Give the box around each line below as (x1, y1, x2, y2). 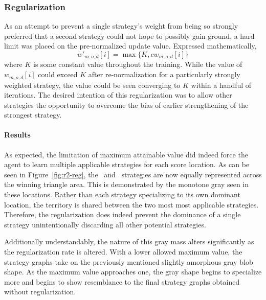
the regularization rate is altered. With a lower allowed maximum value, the (4, 246, 242, 257)
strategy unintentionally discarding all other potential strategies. (4, 219, 206, 229)
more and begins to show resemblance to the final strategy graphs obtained (4, 276, 240, 287)
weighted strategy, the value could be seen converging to (4, 79, 181, 90)
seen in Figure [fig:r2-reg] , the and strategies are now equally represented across (4, 169, 262, 179)
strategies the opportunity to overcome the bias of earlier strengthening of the (4, 99, 249, 110)
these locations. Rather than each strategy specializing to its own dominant (4, 189, 240, 200)
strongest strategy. (4, 109, 62, 120)
